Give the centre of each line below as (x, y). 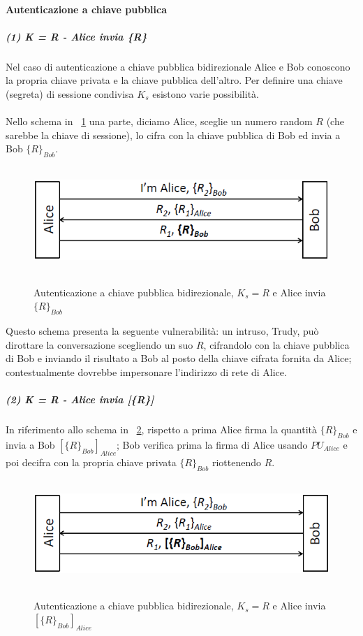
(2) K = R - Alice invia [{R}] (80, 399)
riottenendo (236, 462)
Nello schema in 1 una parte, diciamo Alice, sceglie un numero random (159, 121)
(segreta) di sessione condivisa (70, 93)
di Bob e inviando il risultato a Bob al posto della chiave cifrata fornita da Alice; (179, 358)
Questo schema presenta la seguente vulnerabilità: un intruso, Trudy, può (162, 331)
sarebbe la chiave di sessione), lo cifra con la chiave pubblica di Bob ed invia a (173, 135)
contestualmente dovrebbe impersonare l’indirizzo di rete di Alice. (146, 372)
